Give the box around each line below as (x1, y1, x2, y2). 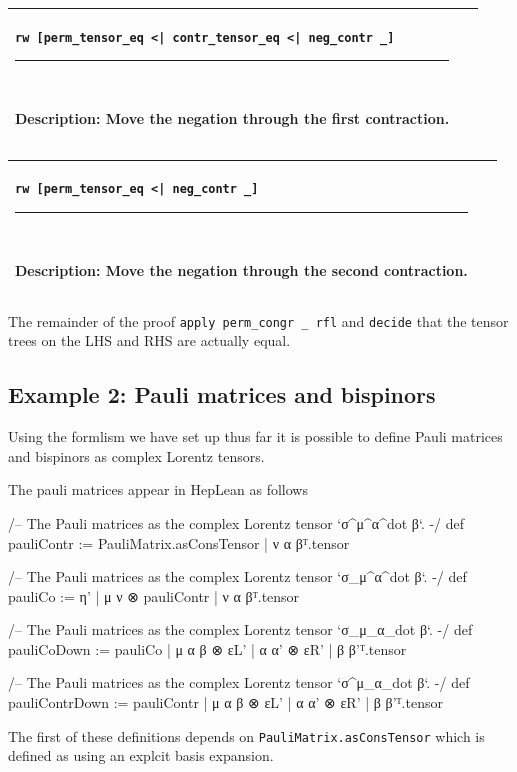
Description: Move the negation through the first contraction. (15, 107, 450, 128)
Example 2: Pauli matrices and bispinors (8, 379, 436, 410)
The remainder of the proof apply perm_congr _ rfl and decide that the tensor (8, 310, 509, 331)
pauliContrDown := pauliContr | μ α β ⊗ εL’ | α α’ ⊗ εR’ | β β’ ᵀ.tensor (8, 692, 443, 713)
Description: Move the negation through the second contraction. (15, 259, 468, 280)
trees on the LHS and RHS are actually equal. (8, 330, 291, 351)
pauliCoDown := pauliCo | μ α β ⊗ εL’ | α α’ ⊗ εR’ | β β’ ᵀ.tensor (8, 638, 407, 659)
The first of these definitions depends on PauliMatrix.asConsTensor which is (8, 725, 485, 746)
